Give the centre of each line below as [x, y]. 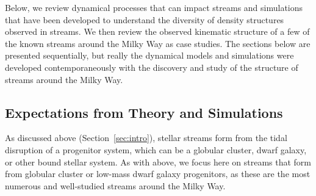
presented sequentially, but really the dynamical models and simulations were [149, 55]
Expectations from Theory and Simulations [144, 112]
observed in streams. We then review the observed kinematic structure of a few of [157, 31]
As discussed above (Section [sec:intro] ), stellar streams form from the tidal [146, 138]
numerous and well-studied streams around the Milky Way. [115, 185]
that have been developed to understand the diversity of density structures [145, 19]
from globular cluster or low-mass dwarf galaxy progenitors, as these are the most [158, 174]
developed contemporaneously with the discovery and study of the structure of [152, 67]
